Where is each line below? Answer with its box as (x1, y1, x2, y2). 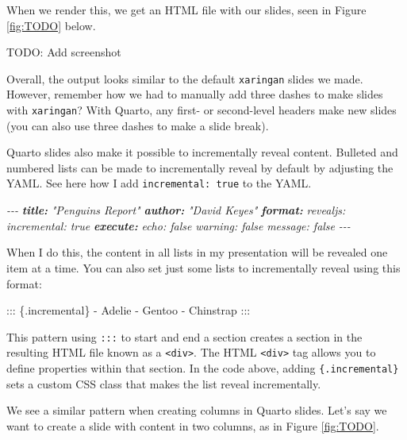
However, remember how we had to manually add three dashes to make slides (6, 86, 383, 102)
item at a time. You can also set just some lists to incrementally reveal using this (6, 259, 401, 276)
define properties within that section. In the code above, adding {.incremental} (6, 360, 399, 376)
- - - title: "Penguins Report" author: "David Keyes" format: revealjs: (6, 202, 346, 218)
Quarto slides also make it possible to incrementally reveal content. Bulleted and (6, 144, 398, 160)
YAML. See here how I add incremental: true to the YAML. (6, 175, 312, 191)
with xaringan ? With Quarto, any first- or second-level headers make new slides (6, 102, 397, 118)
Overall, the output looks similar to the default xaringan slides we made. (6, 70, 363, 87)
